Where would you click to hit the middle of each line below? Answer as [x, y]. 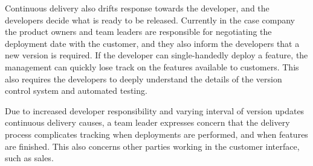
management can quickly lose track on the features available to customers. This [152, 66]
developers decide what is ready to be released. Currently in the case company [150, 20]
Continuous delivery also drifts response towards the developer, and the [137, 8]
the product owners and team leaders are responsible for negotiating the [138, 32]
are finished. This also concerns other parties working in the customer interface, [152, 146]
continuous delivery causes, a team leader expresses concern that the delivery [147, 122]
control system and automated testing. [76, 91]
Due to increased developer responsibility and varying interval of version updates [155, 110]
